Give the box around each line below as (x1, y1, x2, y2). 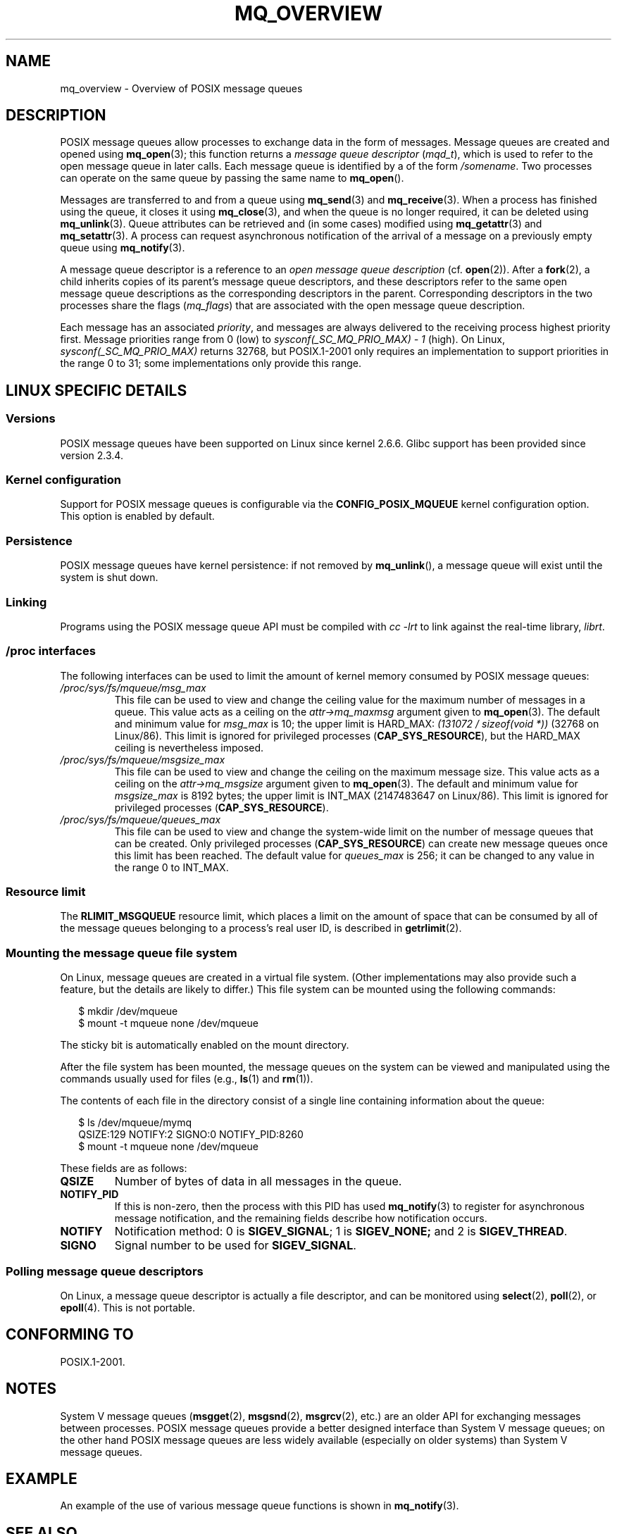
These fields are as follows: (60, 1162, 187, 1175)
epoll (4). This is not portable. (60, 1301, 196, 1314)
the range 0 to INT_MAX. (114, 861, 229, 873)
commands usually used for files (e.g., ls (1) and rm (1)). (60, 1073, 313, 1085)
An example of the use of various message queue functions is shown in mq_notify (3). (60, 1499, 459, 1512)
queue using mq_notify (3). (60, 242, 185, 254)
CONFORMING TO (6, 1326, 134, 1344)
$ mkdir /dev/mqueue (78, 1005, 178, 1018)
